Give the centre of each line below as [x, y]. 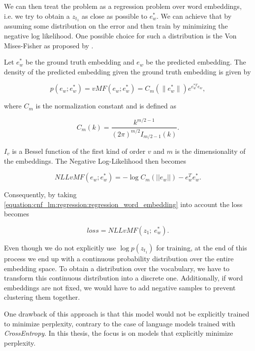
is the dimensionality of [210, 151]
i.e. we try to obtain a [37, 16]
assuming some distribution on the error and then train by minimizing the [116, 26]
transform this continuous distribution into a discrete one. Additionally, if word [124, 278]
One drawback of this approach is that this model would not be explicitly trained [127, 313]
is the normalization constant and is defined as [106, 106]
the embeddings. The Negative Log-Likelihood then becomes [95, 160]
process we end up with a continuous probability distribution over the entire [119, 258]
